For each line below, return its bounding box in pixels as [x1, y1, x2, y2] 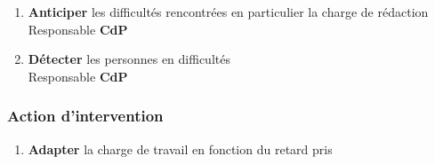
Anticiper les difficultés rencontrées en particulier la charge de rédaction [28, 3, 429, 20]
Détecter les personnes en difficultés [28, 50, 230, 68]
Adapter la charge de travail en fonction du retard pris [28, 139, 333, 158]
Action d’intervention [7, 105, 164, 127]
